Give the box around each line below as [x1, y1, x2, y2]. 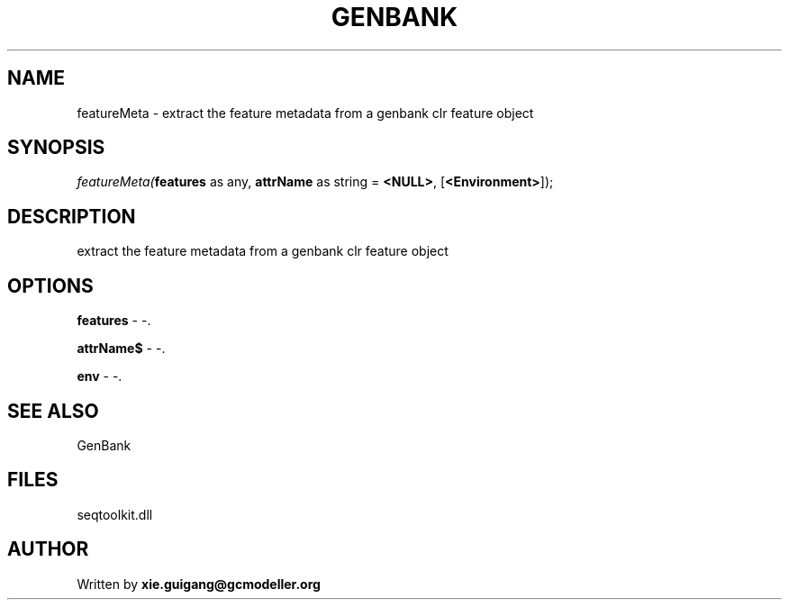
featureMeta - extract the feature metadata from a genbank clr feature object [77, 104, 534, 121]
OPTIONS [7, 274, 94, 297]
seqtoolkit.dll [77, 506, 153, 522]
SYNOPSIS [7, 136, 105, 159]
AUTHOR [7, 538, 89, 561]
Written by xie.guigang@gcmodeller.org [77, 575, 321, 592]
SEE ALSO [7, 399, 99, 422]
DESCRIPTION [7, 204, 136, 228]
